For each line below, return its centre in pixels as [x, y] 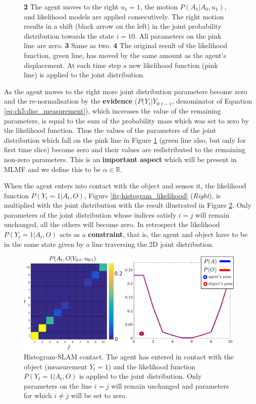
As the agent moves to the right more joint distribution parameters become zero [126, 91]
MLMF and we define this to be [52, 169]
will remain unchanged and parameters [170, 385]
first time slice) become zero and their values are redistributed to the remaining [125, 149]
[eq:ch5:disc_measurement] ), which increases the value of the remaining [112, 110]
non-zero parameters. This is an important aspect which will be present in [120, 159]
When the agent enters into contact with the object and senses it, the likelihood [125, 186]
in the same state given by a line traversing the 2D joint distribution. [109, 244]
